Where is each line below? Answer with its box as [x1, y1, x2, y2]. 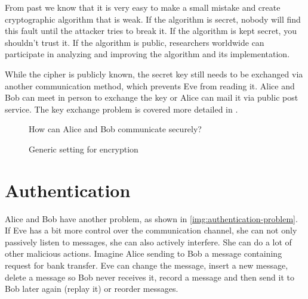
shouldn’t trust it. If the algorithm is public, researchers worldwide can [5, 36, 264, 48]
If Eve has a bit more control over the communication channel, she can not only [5, 224, 297, 236]
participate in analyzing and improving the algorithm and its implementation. [5, 48, 290, 60]
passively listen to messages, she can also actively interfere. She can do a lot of [5, 235, 292, 248]
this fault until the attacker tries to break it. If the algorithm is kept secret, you [5, 24, 297, 37]
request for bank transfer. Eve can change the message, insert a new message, [5, 259, 288, 272]
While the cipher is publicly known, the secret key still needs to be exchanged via [5, 67, 303, 80]
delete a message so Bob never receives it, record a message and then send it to [5, 270, 294, 283]
